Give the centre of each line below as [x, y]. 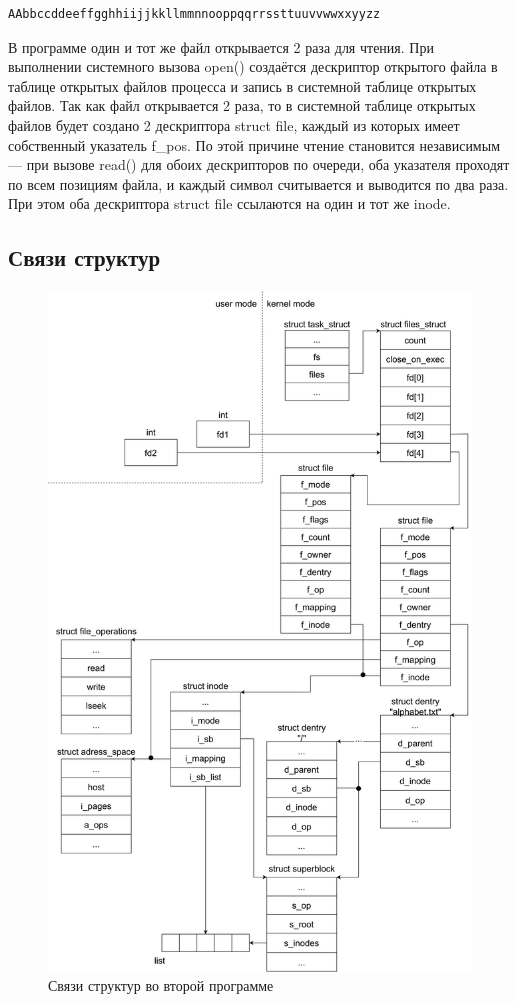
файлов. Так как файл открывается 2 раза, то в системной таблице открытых [242, 105]
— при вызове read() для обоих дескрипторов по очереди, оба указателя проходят [259, 164]
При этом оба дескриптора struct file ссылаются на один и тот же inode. [229, 203]
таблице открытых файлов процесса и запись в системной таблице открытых [242, 85]
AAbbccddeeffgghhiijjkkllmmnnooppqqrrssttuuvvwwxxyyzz [194, 14]
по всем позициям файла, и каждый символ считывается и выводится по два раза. [258, 183]
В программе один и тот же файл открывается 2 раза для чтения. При [221, 46]
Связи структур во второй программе [161, 985]
